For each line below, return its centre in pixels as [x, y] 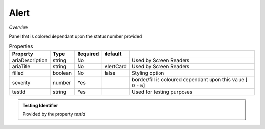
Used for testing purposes [162, 92]
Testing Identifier [40, 105]
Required [88, 54]
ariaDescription [30, 60]
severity [21, 82]
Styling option [148, 73]
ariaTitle [21, 66]
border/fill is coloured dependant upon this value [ [190, 79]
